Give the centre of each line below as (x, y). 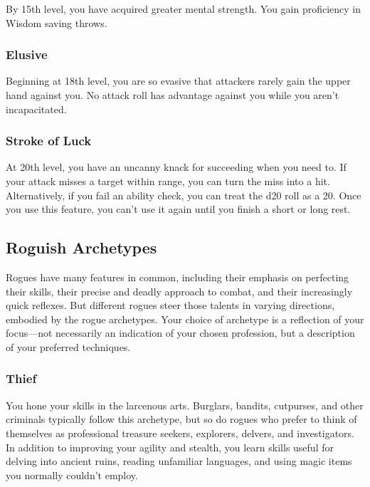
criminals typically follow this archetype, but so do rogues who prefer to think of (181, 419)
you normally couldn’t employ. (72, 475)
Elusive (27, 54)
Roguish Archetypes (81, 247)
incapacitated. (36, 109)
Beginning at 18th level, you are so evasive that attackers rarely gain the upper (178, 81)
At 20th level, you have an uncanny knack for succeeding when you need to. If (176, 167)
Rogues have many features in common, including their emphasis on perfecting (178, 277)
